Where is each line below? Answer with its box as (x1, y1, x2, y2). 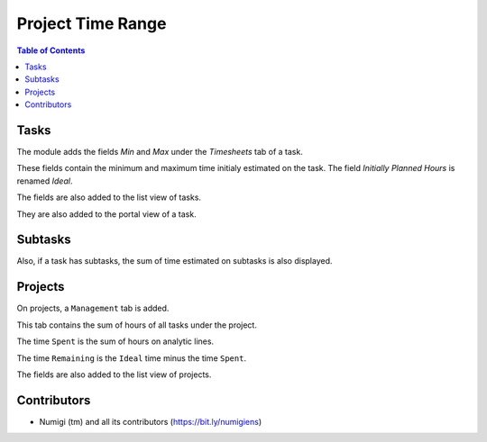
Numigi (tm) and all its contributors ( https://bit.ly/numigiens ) (39, 416, 262, 427)
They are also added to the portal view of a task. (16, 208, 198, 220)
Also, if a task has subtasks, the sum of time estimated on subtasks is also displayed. (16, 256, 333, 266)
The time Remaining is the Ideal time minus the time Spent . (16, 352, 247, 364)
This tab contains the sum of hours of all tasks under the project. (16, 320, 257, 330)
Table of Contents (16, 45, 86, 56)
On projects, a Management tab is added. (16, 302, 170, 314)
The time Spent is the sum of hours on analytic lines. (16, 336, 215, 347)
